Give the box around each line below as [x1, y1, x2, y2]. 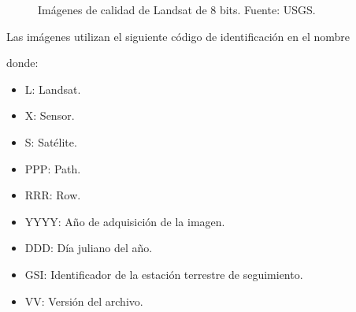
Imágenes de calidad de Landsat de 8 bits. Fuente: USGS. [38, 2, 316, 17]
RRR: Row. [24, 187, 81, 203]
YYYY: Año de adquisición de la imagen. [24, 213, 225, 229]
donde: [6, 54, 39, 71]
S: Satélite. [24, 133, 77, 150]
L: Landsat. [24, 80, 81, 97]
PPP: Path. [24, 160, 81, 176]
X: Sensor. [24, 107, 75, 124]
